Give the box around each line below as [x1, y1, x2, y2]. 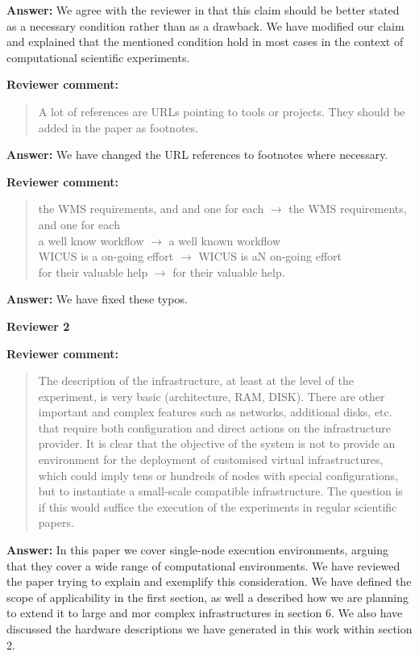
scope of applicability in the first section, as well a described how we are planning [6, 588, 409, 605]
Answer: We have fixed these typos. [6, 290, 188, 307]
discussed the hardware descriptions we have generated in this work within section [6, 620, 413, 637]
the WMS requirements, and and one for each [38, 200, 264, 217]
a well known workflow [168, 232, 281, 249]
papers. [38, 514, 74, 531]
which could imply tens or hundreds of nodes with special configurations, [38, 466, 399, 483]
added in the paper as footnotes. [38, 119, 198, 136]
